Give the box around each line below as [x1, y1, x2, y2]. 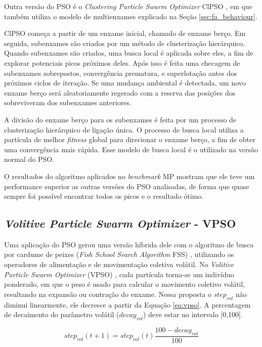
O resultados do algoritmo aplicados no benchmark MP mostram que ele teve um [4, 170, 255, 181]
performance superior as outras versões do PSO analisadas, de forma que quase [4, 181, 249, 191]
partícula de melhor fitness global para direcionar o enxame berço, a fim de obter [4, 134, 255, 145]
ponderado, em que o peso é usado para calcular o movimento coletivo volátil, [4, 279, 245, 289]
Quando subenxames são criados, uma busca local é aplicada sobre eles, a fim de [4, 48, 253, 58]
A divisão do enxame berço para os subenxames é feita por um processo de [4, 114, 237, 124]
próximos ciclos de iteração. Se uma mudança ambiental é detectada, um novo [4, 77, 246, 88]
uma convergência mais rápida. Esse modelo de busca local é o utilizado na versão [4, 144, 258, 154]
